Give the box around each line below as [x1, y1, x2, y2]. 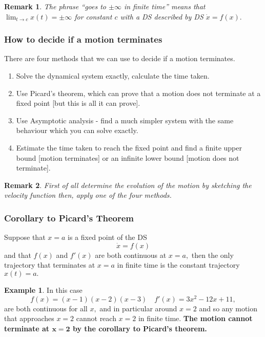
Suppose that [4, 232, 46, 242]
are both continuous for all [4, 303, 88, 313]
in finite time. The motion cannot [138, 313, 253, 324]
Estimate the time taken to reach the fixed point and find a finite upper [16, 142, 242, 153]
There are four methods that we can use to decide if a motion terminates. [4, 53, 235, 64]
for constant [74, 11, 112, 22]
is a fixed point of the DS [68, 232, 147, 242]
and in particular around [99, 303, 177, 313]
